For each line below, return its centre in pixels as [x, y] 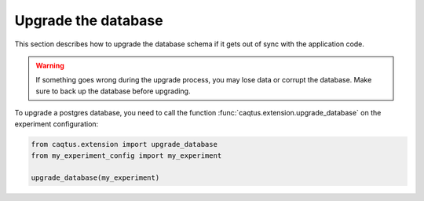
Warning [50, 65]
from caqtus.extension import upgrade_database [124, 144]
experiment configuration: [57, 124]
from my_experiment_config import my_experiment [126, 155]
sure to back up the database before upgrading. [113, 91]
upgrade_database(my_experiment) [95, 177]
